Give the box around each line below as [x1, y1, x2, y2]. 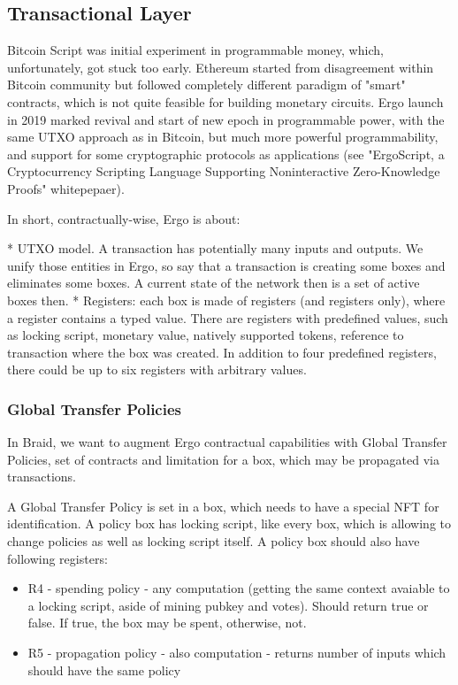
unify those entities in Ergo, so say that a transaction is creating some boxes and [7, 256, 446, 274]
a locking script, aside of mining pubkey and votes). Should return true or [27, 596, 429, 614]
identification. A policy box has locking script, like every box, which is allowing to [7, 514, 451, 533]
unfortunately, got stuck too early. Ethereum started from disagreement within [7, 58, 434, 76]
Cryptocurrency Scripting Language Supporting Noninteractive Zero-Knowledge [7, 162, 440, 181]
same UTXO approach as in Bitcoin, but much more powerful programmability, [7, 127, 439, 146]
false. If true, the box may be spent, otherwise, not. [27, 613, 307, 632]
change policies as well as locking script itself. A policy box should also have [7, 532, 420, 550]
